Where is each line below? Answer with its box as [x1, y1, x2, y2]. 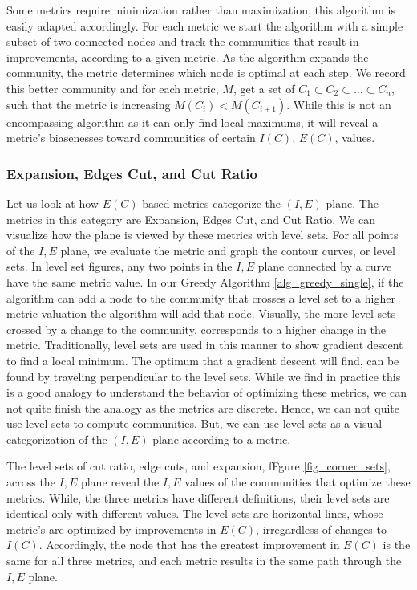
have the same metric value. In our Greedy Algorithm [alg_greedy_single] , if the [6, 273, 404, 290]
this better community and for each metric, [6, 79, 219, 96]
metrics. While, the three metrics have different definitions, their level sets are [6, 489, 390, 506]
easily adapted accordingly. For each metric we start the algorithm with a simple [6, 17, 403, 34]
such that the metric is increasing [6, 96, 171, 112]
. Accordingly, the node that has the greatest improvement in [38, 536, 340, 553]
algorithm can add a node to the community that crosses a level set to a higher [6, 289, 395, 306]
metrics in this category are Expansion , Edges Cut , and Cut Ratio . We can [6, 210, 375, 227]
